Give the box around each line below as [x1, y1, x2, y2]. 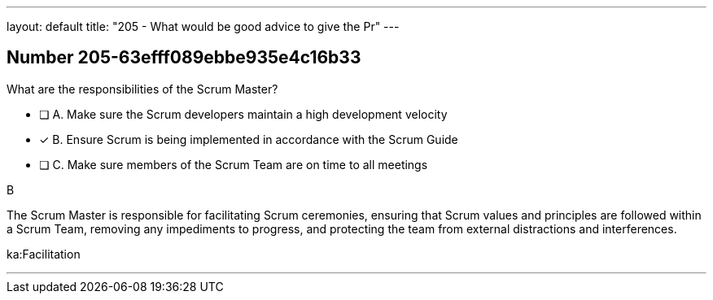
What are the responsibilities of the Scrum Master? [7, 81, 278, 96]
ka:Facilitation [7, 246, 81, 261]
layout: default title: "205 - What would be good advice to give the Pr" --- [7, 20, 400, 33]
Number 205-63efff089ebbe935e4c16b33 [7, 47, 361, 68]
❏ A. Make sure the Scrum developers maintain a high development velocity [39, 107, 448, 121]
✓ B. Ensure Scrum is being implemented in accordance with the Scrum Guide [39, 132, 458, 146]
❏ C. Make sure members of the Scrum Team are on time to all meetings [39, 157, 428, 172]
